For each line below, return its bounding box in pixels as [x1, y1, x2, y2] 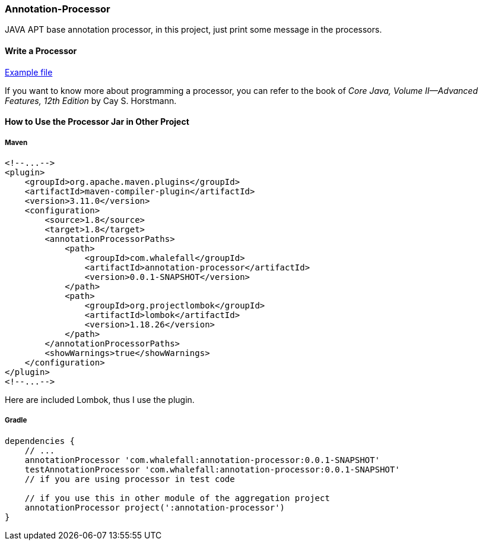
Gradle [5, 416, 27, 425]
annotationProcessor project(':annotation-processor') [24, 502, 285, 512]
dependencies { [5, 436, 75, 446]
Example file [5, 67, 53, 77]
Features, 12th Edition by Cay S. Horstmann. [5, 95, 177, 106]
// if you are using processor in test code [24, 474, 235, 484]
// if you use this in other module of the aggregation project [24, 493, 330, 503]
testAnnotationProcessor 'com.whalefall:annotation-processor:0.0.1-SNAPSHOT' [24, 464, 400, 474]
